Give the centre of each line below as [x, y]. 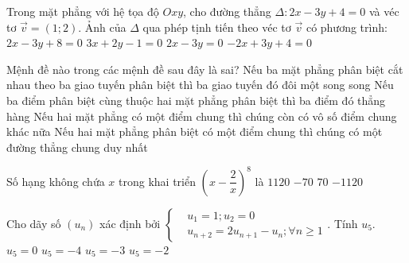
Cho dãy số [34, 223]
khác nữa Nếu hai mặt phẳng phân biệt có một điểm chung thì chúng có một [195, 131]
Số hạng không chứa [56, 181]
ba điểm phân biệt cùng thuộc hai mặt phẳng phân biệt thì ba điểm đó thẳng [196, 100]
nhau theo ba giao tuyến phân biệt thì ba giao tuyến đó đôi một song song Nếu [200, 85]
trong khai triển [157, 181]
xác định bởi [130, 223]
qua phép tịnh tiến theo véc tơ [217, 27]
